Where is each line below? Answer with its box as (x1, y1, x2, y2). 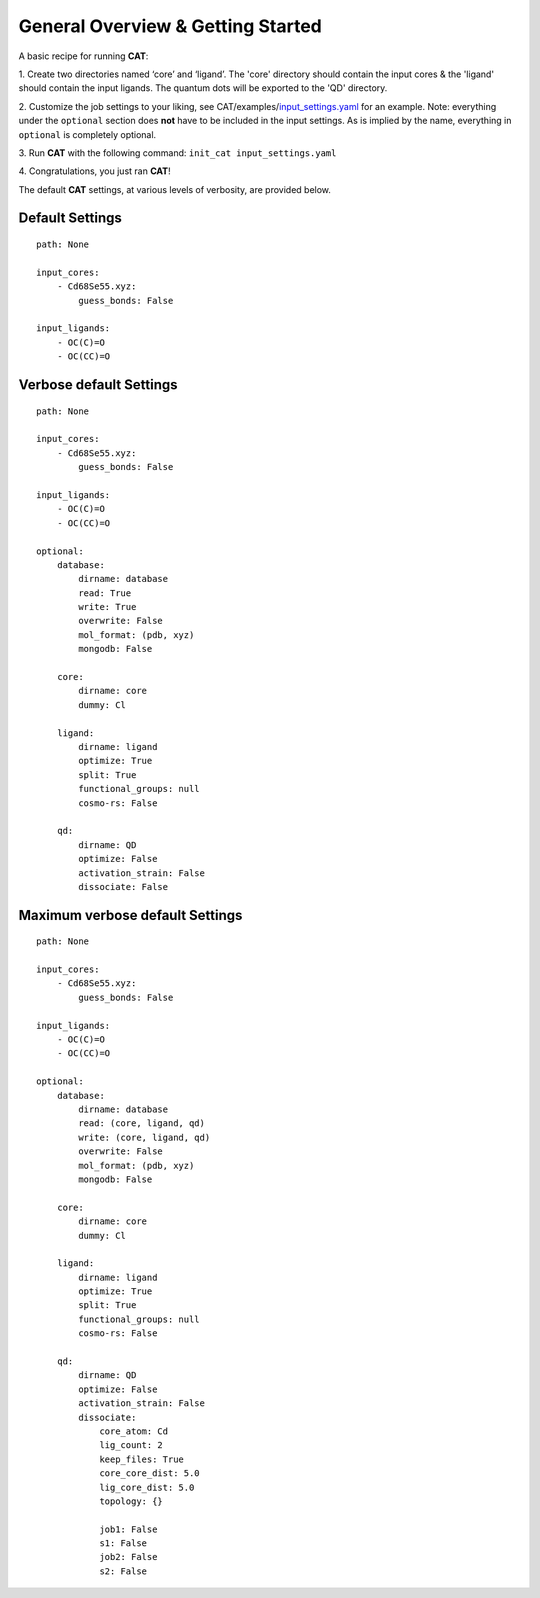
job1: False (99, 1523, 158, 1535)
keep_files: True (99, 1453, 185, 1465)
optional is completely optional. (18, 128, 157, 140)
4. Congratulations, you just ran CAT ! (18, 165, 171, 177)
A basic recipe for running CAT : (18, 50, 149, 62)
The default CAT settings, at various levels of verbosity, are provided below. (18, 183, 332, 195)
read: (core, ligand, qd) (78, 1118, 205, 1129)
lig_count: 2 (99, 1440, 164, 1451)
